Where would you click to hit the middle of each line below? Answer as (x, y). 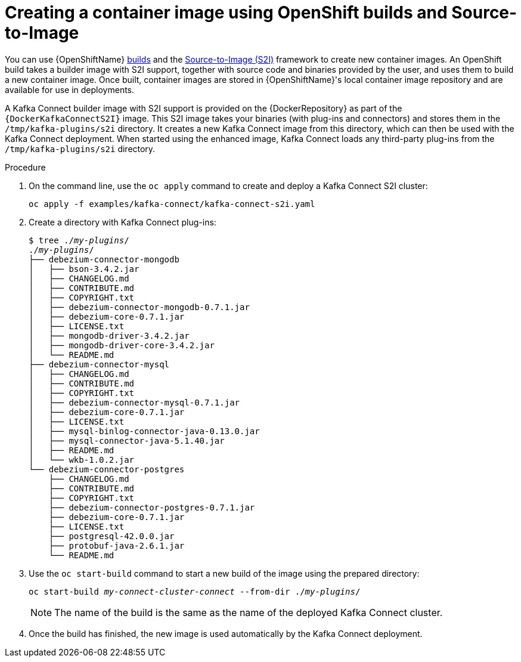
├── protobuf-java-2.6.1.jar (117, 545)
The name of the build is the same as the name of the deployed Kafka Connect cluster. (249, 612)
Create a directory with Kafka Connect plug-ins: (123, 222)
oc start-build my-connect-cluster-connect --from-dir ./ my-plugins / (195, 591)
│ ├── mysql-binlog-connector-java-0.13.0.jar (144, 431)
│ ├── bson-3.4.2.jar (84, 269)
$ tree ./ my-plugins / (79, 240)
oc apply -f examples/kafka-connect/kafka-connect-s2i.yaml (172, 204)
